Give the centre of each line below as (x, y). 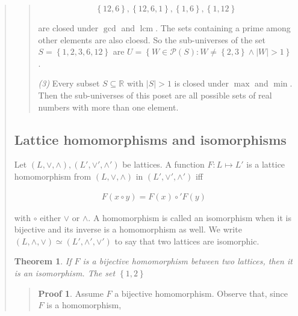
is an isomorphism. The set (65, 272)
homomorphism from (53, 176)
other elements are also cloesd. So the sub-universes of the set (152, 39)
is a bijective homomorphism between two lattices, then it (188, 261)
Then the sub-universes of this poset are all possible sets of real (155, 95)
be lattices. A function (163, 164)
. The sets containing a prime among (223, 28)
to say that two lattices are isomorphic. (187, 241)
